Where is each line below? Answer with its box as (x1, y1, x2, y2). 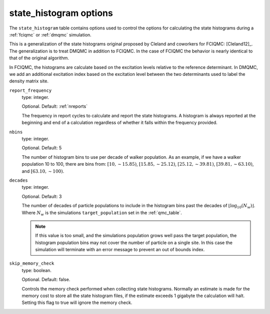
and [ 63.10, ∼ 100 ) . (21, 168, 64, 174)
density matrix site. (9, 78, 48, 84)
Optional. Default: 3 (21, 193, 62, 199)
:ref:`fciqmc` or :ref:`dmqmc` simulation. (9, 31, 92, 37)
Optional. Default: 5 (21, 145, 62, 151)
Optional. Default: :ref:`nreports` (21, 103, 87, 109)
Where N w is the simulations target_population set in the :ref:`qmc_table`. (21, 210, 182, 217)
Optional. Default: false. (21, 277, 70, 283)
